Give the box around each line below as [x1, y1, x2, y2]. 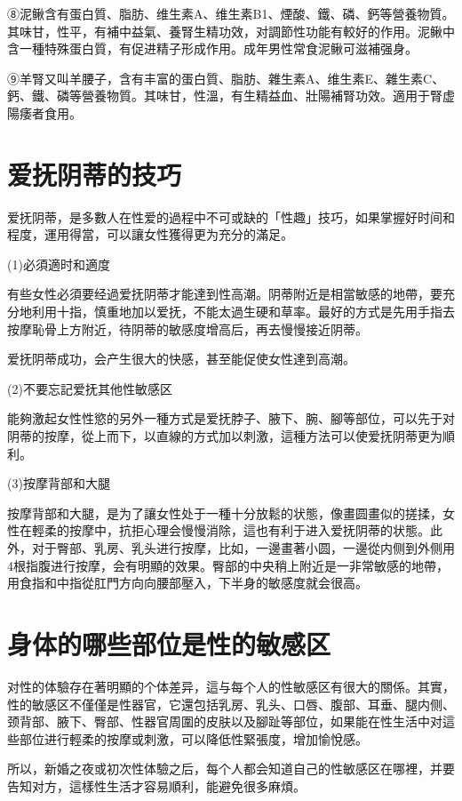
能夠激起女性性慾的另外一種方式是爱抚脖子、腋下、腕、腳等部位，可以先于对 [7, 409, 455, 428]
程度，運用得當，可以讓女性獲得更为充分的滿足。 [7, 225, 293, 244]
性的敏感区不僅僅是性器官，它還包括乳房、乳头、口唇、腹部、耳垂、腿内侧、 [7, 694, 455, 713]
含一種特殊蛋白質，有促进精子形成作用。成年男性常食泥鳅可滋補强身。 [7, 39, 418, 58]
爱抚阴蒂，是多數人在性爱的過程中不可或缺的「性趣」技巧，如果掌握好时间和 [7, 207, 455, 226]
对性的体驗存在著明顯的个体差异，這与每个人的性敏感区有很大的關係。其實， [7, 677, 455, 695]
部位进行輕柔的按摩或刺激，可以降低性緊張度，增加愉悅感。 [19, 729, 368, 748]
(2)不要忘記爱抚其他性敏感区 [7, 379, 172, 397]
